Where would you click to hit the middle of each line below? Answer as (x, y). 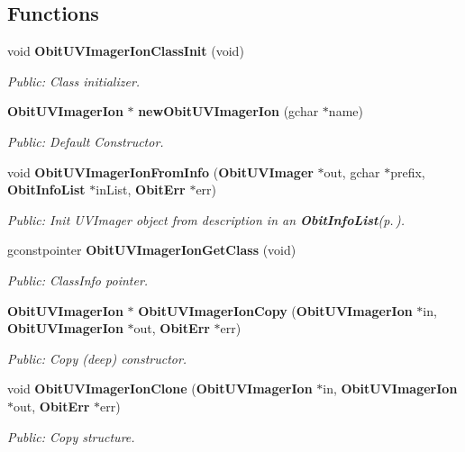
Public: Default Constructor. (86, 141)
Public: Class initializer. (74, 81)
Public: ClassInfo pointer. (78, 280)
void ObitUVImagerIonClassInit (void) (126, 51)
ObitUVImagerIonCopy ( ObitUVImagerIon (275, 310)
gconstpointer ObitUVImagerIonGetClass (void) (152, 250)
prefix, (408, 172)
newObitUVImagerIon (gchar (228, 111)
